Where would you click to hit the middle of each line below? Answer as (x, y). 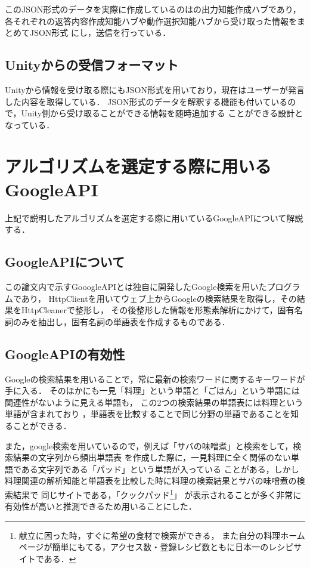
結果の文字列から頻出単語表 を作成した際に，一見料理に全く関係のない (152, 457)
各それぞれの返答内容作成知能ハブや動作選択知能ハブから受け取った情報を (151, 21)
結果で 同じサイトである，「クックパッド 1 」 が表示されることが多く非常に (157, 493)
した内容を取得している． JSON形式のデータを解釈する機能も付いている (146, 101)
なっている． (30, 124)
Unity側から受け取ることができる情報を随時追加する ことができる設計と (162, 113)
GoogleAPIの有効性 (65, 354)
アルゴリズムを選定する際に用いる (138, 166)
